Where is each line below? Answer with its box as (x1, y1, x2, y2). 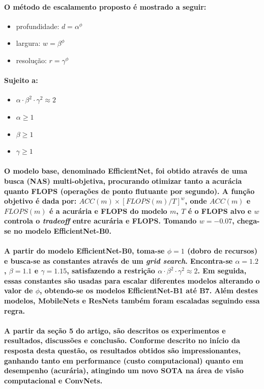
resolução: (16, 54, 47, 65)
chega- (237, 215, 260, 226)
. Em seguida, (197, 265, 247, 276)
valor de (4, 285, 33, 296)
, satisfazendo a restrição (67, 265, 155, 276)
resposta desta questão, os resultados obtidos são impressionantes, (4, 345, 241, 356)
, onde (185, 196, 207, 206)
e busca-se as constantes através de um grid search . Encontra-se (4, 255, 233, 266)
